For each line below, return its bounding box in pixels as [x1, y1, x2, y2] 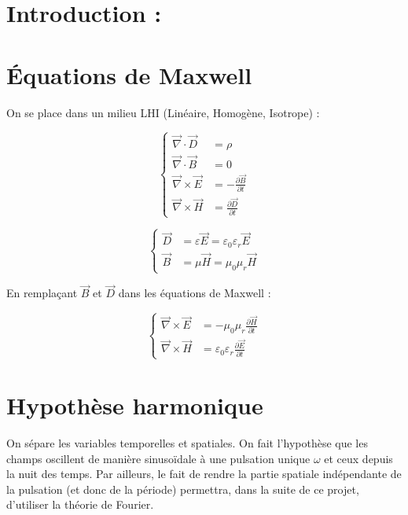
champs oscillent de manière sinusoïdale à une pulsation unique [6, 450, 311, 466]
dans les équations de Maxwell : [118, 285, 271, 301]
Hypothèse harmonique [6, 389, 263, 421]
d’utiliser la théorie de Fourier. [6, 496, 154, 513]
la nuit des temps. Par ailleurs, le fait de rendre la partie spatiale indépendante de [6, 465, 402, 482]
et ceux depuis [324, 450, 393, 466]
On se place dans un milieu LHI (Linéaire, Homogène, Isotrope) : [6, 104, 320, 120]
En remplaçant [6, 285, 78, 301]
